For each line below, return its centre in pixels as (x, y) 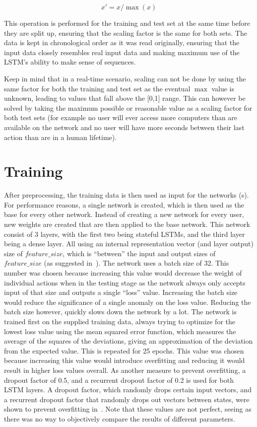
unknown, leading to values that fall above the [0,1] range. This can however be (125, 98)
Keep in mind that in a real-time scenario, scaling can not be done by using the (125, 78)
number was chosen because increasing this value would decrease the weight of (123, 273)
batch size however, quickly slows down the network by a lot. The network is (120, 312)
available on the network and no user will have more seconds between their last (124, 127)
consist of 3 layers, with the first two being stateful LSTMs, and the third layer (125, 234)
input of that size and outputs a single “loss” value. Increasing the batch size (121, 292)
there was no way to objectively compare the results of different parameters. (120, 418)
